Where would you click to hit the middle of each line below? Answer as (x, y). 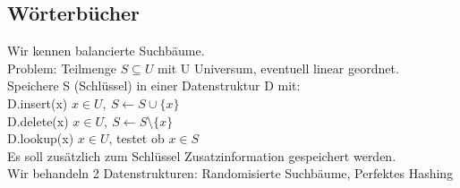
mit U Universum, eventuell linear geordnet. (278, 68)
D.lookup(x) (41, 138)
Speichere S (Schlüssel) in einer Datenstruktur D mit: (154, 85)
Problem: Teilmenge (62, 68)
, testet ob (136, 138)
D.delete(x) (38, 120)
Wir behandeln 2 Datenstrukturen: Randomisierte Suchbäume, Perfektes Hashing (230, 173)
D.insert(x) (38, 103)
